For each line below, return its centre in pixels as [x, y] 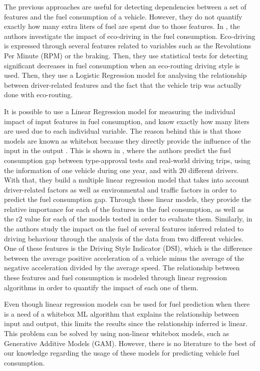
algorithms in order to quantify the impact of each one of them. [101, 287]
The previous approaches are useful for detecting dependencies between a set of [125, 6]
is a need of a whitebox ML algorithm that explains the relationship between [122, 313]
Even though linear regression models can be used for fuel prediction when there [127, 304]
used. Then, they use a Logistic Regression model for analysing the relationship [126, 75]
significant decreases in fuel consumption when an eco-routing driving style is [122, 65]
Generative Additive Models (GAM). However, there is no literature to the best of [130, 343]
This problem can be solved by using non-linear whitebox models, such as [117, 333]
